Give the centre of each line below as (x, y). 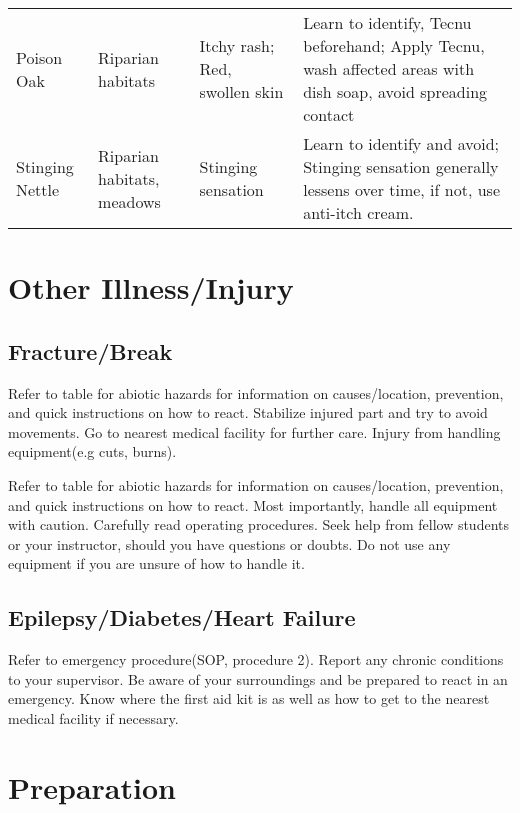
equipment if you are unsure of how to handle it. (156, 563)
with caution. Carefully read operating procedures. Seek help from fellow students (259, 524)
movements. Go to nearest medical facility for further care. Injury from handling (254, 431)
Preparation (92, 786)
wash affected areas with (389, 68)
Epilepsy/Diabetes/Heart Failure (182, 617)
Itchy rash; (237, 45)
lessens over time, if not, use (401, 189)
